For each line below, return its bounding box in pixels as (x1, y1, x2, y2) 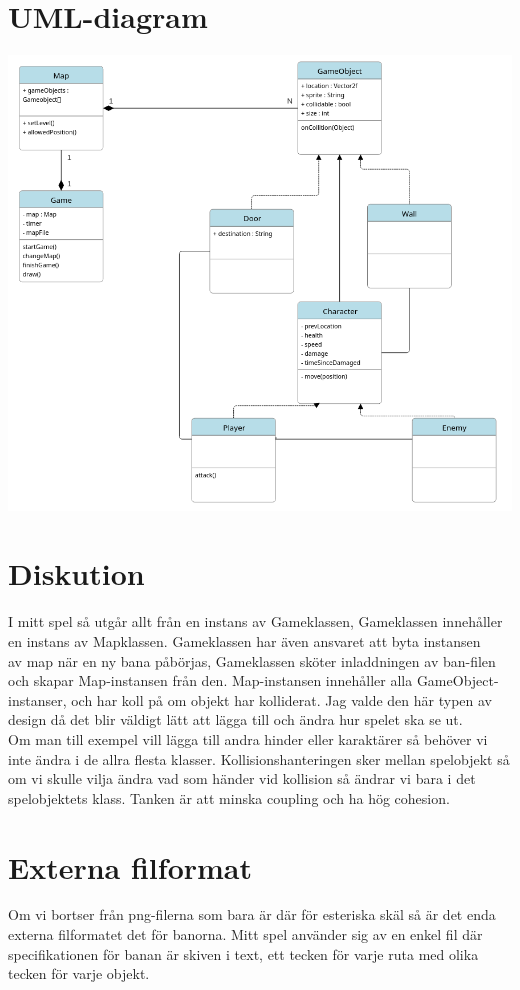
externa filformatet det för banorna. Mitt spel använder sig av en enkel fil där (8, 924, 483, 945)
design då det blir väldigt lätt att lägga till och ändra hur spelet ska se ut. (8, 709, 463, 730)
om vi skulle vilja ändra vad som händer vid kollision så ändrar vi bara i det (8, 768, 476, 789)
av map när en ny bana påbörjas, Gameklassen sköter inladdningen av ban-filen (8, 650, 496, 671)
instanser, (8, 689, 67, 710)
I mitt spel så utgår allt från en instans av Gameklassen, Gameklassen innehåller (8, 611, 503, 632)
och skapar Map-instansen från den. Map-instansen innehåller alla (8, 670, 413, 691)
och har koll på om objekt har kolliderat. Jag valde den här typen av (71, 689, 492, 710)
